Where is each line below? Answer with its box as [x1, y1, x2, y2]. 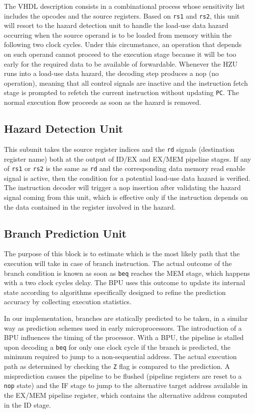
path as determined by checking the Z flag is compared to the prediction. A [4, 361, 230, 371]
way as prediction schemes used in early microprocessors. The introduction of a [4, 322, 242, 333]
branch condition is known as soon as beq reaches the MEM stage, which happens [4, 267, 250, 278]
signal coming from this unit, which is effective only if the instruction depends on [4, 192, 248, 202]
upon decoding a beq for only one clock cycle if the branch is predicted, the [4, 341, 230, 352]
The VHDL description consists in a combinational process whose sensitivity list [4, 1, 245, 11]
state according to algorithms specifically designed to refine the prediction [4, 287, 226, 297]
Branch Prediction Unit [4, 225, 127, 241]
